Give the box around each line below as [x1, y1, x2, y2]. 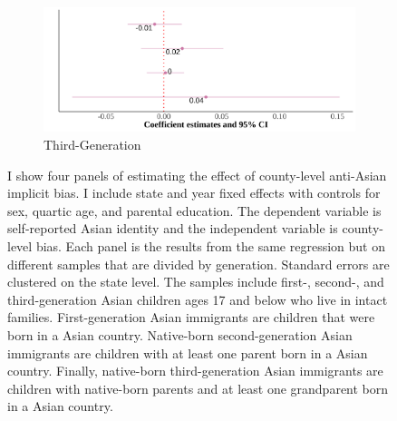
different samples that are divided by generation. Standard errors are [7, 254, 390, 273]
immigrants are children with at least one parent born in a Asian [7, 343, 368, 362]
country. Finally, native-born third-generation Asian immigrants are [7, 361, 383, 380]
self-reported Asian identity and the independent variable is [7, 219, 338, 238]
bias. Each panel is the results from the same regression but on [35, 236, 385, 255]
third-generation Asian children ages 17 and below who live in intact [7, 289, 388, 308]
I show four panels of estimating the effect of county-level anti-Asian [7, 165, 387, 184]
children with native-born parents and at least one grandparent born [7, 378, 389, 397]
